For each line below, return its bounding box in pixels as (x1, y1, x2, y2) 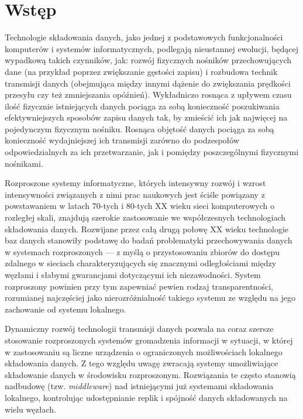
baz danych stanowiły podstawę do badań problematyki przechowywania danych (5, 234, 292, 246)
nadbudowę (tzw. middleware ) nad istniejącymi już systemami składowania (5, 380, 274, 392)
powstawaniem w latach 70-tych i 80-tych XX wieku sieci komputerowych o (5, 200, 274, 212)
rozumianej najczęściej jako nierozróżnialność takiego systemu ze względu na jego (5, 291, 295, 304)
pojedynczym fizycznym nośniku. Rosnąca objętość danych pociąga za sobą (5, 122, 274, 135)
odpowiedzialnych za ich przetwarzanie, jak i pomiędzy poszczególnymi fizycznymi (5, 146, 299, 158)
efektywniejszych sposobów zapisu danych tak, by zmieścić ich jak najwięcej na (5, 111, 288, 123)
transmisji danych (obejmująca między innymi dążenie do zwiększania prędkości (5, 77, 291, 89)
